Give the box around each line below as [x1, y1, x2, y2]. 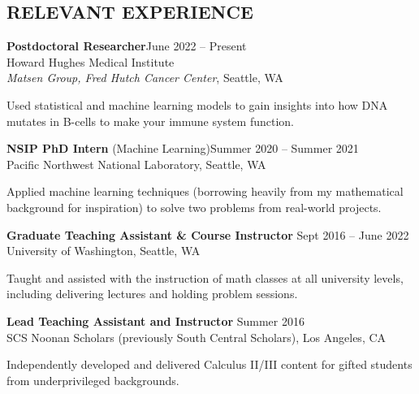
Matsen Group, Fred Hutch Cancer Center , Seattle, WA [6, 69, 283, 86]
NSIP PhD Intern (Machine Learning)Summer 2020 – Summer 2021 [6, 140, 359, 157]
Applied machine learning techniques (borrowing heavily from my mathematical [6, 183, 404, 200]
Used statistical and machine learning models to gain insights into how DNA [6, 96, 388, 113]
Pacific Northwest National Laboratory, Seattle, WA [6, 155, 266, 172]
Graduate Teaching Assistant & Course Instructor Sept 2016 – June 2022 [6, 226, 409, 243]
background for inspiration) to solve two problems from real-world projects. [6, 198, 382, 215]
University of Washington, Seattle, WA [6, 242, 201, 259]
